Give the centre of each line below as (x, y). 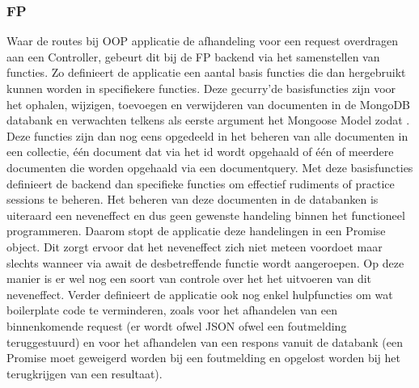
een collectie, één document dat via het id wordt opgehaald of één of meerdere (200, 152)
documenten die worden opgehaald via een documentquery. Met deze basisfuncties (210, 167)
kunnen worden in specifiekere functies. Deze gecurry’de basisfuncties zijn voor (201, 88)
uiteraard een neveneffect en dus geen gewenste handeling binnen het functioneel (206, 215)
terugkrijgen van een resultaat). (85, 373)
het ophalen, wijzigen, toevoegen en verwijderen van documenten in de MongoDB (209, 104)
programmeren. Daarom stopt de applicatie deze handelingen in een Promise (196, 231)
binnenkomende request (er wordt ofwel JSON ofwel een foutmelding (177, 325)
